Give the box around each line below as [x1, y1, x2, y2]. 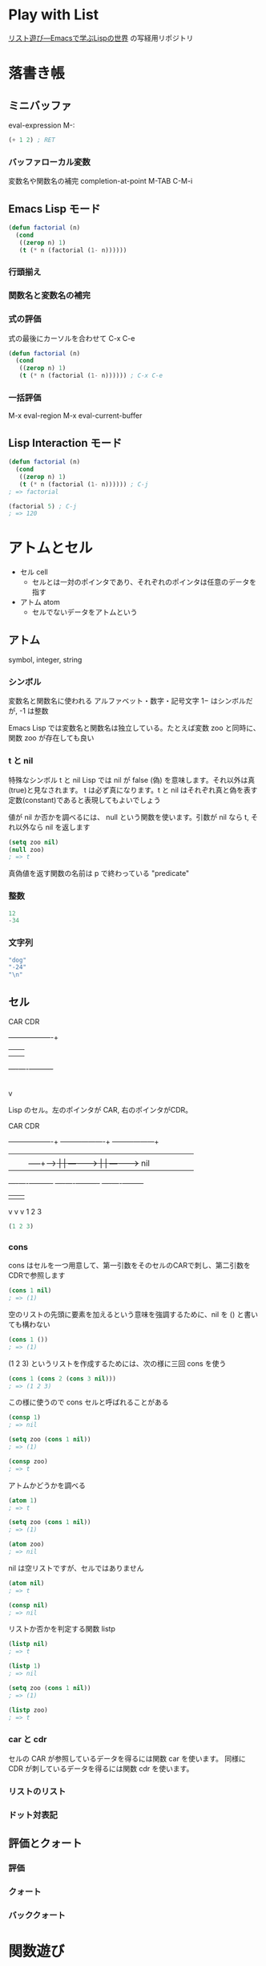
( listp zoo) [8, 1706, 48, 1714]
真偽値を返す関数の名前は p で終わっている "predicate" [8, 869, 190, 878]
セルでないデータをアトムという [31, 607, 138, 617]
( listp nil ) [8, 1640, 48, 1648]
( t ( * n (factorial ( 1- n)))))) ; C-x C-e [18, 371, 163, 380]
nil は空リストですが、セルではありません [8, 1563, 144, 1573]
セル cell [19, 567, 48, 577]
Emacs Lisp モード [8, 202, 101, 216]
